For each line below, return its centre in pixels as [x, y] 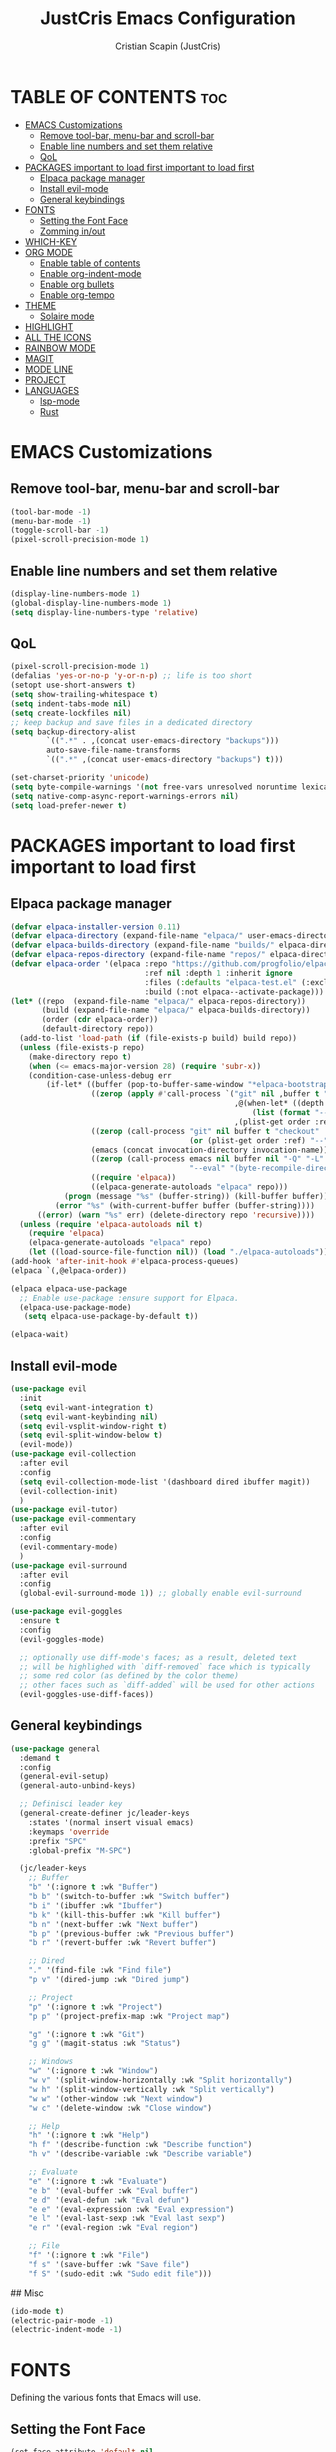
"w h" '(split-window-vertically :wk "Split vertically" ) [151, 2089]
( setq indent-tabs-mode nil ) [71, 703]
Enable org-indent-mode [90, 273]
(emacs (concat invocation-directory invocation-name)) [209, 1150]
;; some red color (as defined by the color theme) [129, 1676]
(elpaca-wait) [40, 1335]
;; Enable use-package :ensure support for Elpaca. [129, 1298]
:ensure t [39, 1621]
